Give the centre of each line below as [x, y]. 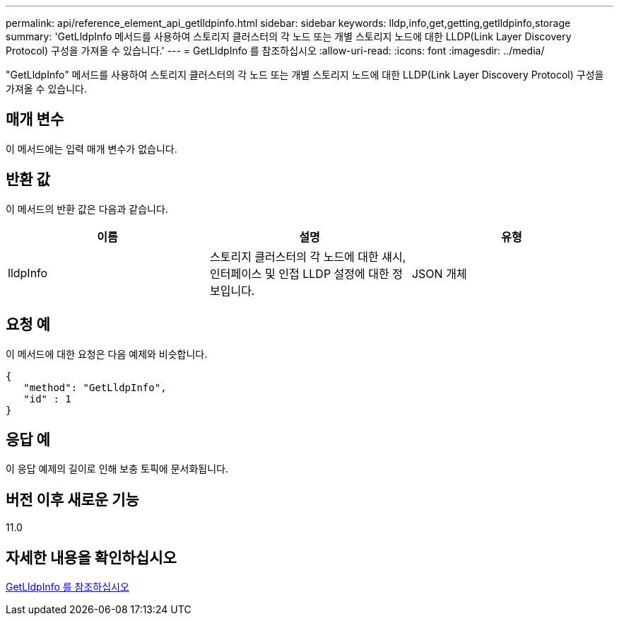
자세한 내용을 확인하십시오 [91, 557]
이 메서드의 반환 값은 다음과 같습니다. [87, 209]
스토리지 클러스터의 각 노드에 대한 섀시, [308, 256]
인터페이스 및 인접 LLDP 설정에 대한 [299, 273]
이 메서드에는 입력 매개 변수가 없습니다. [92, 149]
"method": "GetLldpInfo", [95, 387]
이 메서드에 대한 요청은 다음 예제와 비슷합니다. [107, 354]
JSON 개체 [439, 273]
